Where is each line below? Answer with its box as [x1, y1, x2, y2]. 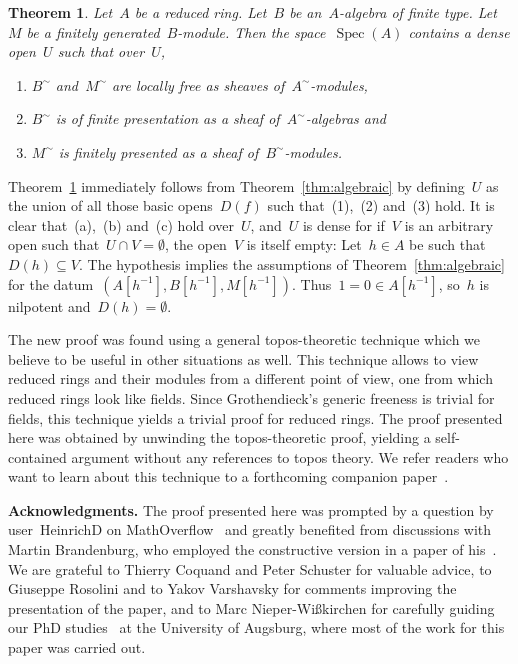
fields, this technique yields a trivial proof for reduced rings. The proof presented [8, 407, 503, 428]
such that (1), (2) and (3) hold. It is [267, 195, 495, 216]
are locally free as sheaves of [112, 74, 285, 95]
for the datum [8, 273, 94, 294]
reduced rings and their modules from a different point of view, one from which [8, 368, 493, 389]
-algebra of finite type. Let [339, 2, 497, 22]
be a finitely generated [26, 21, 160, 42]
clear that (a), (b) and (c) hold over [8, 214, 235, 235]
